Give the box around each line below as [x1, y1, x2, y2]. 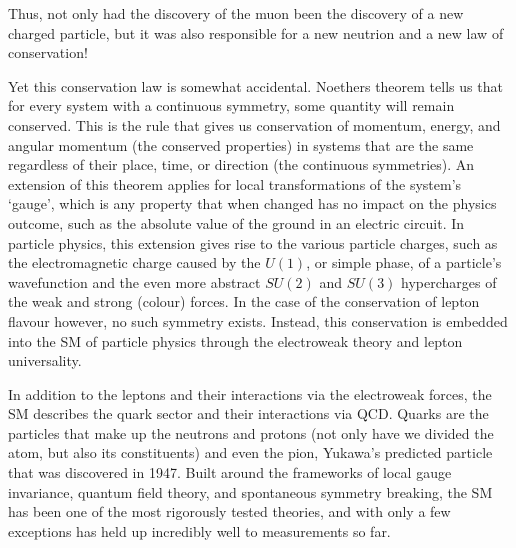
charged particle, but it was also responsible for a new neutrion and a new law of [8, 22, 504, 43]
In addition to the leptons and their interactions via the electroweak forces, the [8, 383, 492, 404]
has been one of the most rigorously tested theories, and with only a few [8, 501, 451, 522]
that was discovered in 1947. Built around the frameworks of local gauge [8, 462, 452, 483]
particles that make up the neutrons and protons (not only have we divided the [8, 422, 494, 443]
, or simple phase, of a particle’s [306, 252, 502, 273]
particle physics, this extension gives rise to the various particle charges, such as [8, 232, 498, 253]
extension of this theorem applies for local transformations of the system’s [8, 173, 462, 194]
